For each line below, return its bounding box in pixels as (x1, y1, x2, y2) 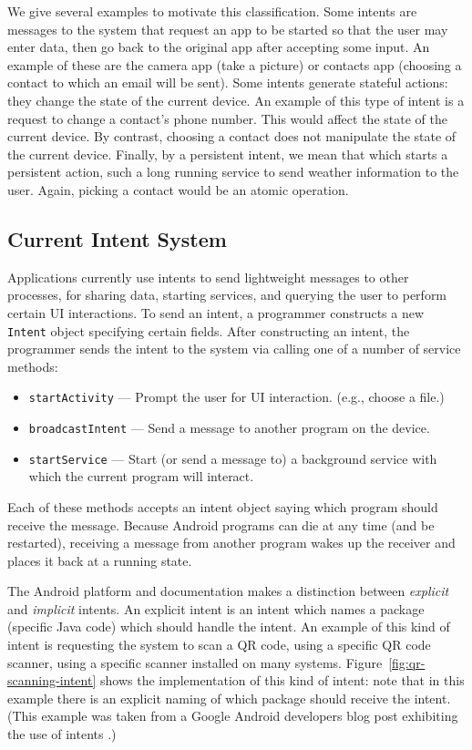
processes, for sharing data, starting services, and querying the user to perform (7, 285, 447, 304)
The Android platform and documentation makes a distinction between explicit (7, 581, 449, 601)
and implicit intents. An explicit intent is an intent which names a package (7, 599, 425, 618)
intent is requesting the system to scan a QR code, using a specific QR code (7, 635, 431, 654)
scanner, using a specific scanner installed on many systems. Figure (7, 652, 383, 672)
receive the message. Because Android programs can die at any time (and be (7, 515, 435, 534)
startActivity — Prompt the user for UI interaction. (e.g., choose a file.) (28, 387, 445, 406)
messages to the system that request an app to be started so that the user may (7, 19, 448, 38)
